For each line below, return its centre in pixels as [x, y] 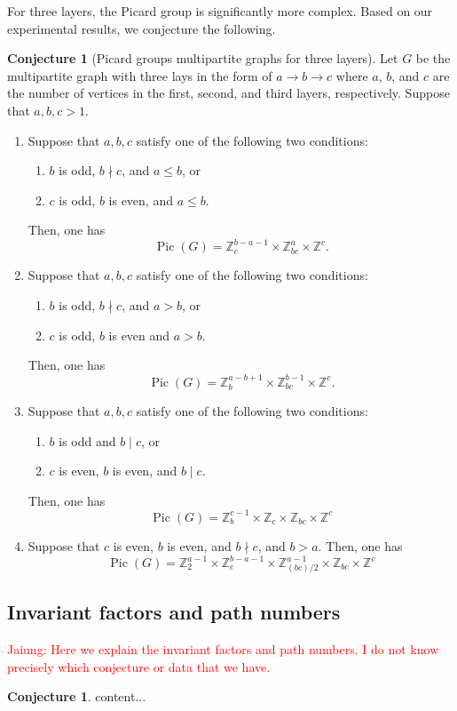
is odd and [87, 440]
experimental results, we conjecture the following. [142, 28]
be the [433, 58]
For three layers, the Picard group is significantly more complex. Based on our [220, 11]
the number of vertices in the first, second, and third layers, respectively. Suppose [228, 93]
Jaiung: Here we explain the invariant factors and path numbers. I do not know [223, 649]
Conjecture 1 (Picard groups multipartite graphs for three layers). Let [203, 58]
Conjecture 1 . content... [77, 696]
